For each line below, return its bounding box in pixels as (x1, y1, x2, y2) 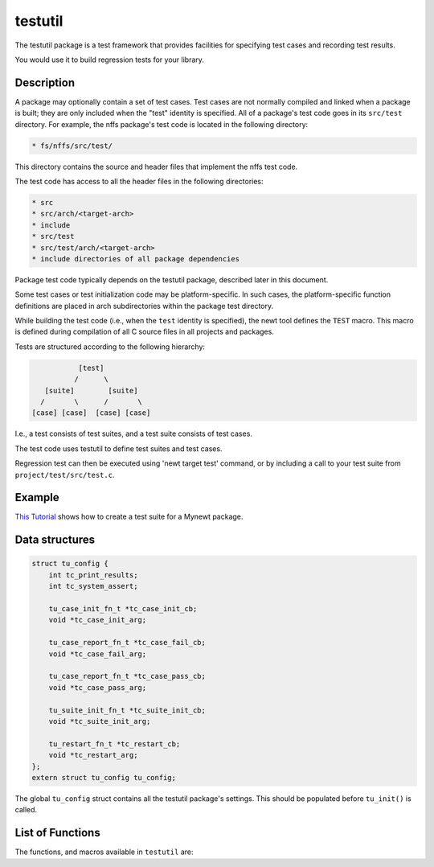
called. (14, 805, 38, 815)
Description (14, 76, 76, 89)
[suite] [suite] (44, 386, 138, 395)
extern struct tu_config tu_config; (31, 773, 177, 782)
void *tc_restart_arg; (48, 750, 138, 760)
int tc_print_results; (48, 570, 138, 579)
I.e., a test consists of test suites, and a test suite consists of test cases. (14, 429, 253, 438)
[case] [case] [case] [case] (31, 409, 151, 417)
